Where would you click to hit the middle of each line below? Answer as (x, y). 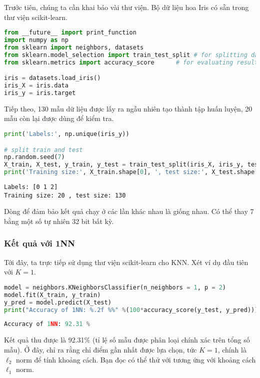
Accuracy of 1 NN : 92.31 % (47, 324)
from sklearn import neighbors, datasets (74, 47)
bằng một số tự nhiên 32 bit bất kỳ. (59, 221)
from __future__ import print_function (70, 33)
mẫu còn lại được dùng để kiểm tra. (59, 118)
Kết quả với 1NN (39, 243)
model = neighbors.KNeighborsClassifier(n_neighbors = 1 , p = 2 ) (115, 287)
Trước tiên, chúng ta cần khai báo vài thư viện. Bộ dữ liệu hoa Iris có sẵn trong (126, 7)
